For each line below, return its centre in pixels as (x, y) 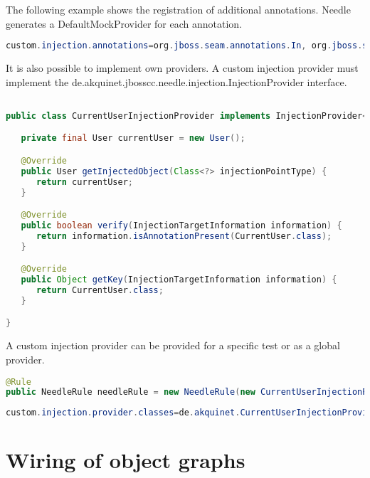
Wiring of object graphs (126, 460)
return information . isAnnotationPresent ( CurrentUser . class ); (184, 236)
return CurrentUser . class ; (100, 291)
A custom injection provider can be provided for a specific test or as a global (173, 345)
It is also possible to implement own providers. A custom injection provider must (182, 68)
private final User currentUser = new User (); (133, 138)
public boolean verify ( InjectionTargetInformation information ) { (181, 225)
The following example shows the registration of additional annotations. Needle (178, 9)
